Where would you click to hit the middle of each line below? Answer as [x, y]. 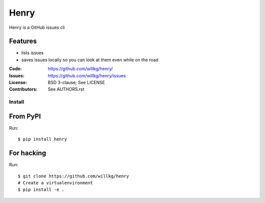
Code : [15, 69]
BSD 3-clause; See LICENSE [77, 83]
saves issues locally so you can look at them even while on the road [90, 60]
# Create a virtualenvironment [55, 183]
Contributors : [23, 89]
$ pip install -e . [41, 190]
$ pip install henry [42, 139]
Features [23, 41]
